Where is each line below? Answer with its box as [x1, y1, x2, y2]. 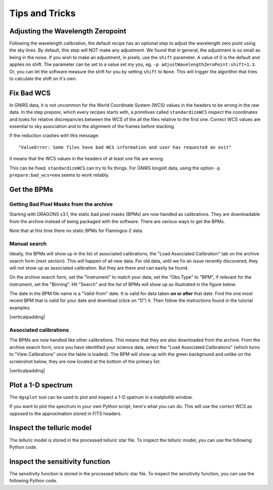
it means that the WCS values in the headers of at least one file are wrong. [9, 156, 164, 162]
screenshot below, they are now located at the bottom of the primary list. [9, 358, 161, 364]
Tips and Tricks [9, 8, 76, 19]
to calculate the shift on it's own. [9, 76, 77, 82]
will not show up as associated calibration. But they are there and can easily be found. [9, 264, 189, 271]
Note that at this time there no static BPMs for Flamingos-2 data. [9, 228, 144, 234]
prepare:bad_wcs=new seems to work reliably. [9, 172, 110, 178]
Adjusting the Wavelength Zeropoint [9, 27, 126, 35]
